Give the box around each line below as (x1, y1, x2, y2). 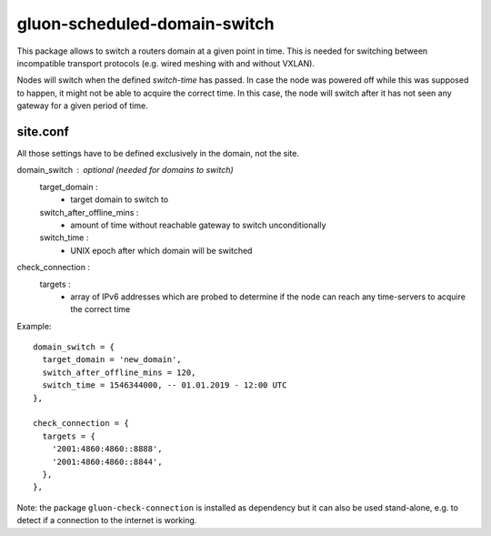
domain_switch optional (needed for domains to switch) (16, 165, 234, 176)
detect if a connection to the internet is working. (16, 515, 197, 526)
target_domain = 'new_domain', (42, 355, 182, 365)
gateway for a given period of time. (16, 100, 149, 111)
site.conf (16, 124, 70, 139)
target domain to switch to (70, 194, 169, 205)
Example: (16, 320, 52, 331)
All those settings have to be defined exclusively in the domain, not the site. (16, 148, 300, 159)
